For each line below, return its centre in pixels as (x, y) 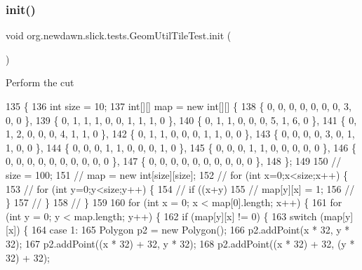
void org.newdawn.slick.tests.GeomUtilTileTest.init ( (119, 35)
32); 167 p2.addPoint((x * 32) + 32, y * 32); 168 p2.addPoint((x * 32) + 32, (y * (180, 243)
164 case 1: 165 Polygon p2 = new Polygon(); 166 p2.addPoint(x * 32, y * (190, 230)
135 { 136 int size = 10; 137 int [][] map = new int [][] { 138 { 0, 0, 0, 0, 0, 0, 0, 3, (179, 106)
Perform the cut (40, 82)
